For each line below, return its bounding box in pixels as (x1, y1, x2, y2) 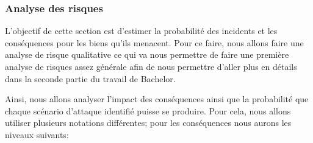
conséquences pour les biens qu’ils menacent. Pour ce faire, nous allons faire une (5, 36, 304, 49)
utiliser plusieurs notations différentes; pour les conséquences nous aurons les (5, 116, 292, 129)
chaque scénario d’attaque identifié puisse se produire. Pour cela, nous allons (5, 104, 291, 117)
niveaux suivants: (5, 128, 69, 141)
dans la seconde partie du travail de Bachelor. (5, 72, 176, 85)
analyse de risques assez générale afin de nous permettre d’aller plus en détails (5, 60, 297, 72)
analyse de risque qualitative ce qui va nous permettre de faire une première (5, 48, 289, 61)
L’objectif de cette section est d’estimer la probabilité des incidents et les (5, 24, 278, 37)
